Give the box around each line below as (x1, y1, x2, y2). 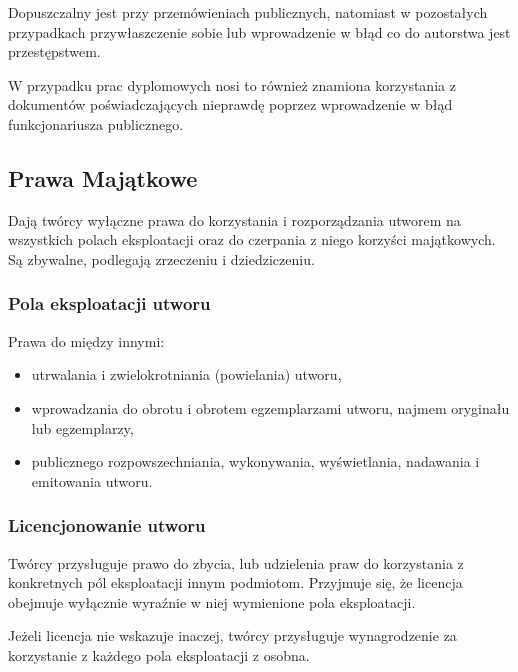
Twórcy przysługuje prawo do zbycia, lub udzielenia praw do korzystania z (8, 552, 464, 573)
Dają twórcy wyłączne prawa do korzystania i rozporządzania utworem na (8, 209, 461, 230)
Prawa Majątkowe (8, 162, 198, 193)
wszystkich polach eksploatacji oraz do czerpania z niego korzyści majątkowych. (8, 229, 496, 250)
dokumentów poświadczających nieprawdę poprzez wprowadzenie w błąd (8, 94, 453, 115)
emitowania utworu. (31, 470, 153, 491)
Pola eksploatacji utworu (8, 291, 211, 316)
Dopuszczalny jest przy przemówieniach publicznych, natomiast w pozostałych (8, 2, 488, 22)
